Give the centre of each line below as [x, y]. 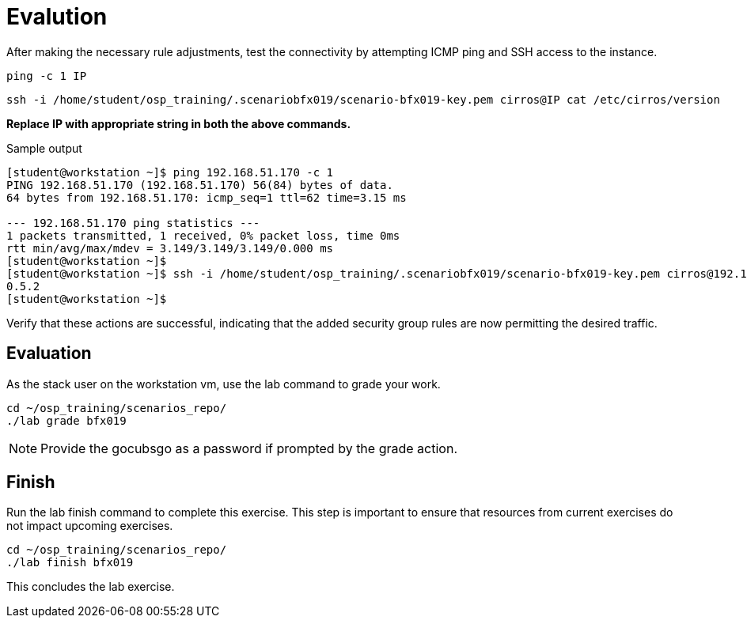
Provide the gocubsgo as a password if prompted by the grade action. [249, 448]
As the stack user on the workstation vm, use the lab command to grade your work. [224, 384]
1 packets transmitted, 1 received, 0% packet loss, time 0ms [203, 235]
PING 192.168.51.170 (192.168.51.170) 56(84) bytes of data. [200, 185]
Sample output [44, 148]
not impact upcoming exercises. [90, 526]
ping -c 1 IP [47, 76]
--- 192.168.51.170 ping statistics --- [133, 223]
